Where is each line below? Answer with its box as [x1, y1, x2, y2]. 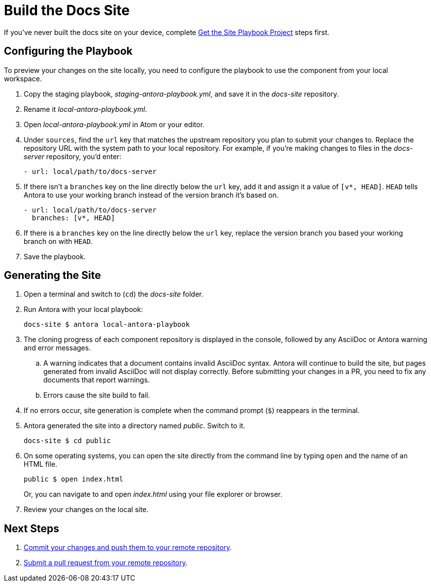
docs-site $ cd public [24, 437, 111, 445]
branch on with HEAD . [24, 237, 93, 245]
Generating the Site [4, 269, 101, 282]
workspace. [4, 74, 42, 83]
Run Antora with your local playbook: [24, 305, 143, 314]
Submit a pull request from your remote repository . [24, 558, 188, 567]
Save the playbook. [24, 252, 86, 261]
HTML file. [24, 460, 58, 469]
